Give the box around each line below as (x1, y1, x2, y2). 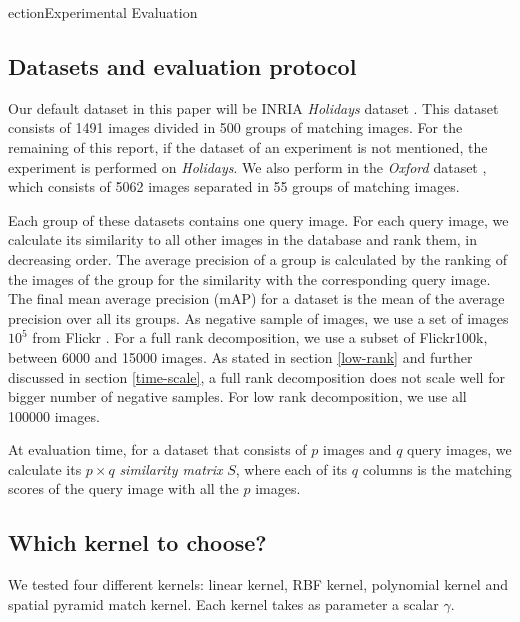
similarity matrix (119, 458, 223, 479)
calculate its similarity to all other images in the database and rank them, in (8, 229, 478, 250)
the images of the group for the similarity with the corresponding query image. (8, 268, 491, 289)
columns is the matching (362, 458, 512, 479)
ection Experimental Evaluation (8, 2, 198, 22)
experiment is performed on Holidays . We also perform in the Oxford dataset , (8, 156, 487, 177)
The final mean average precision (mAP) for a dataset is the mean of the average (8, 288, 505, 309)
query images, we (407, 439, 512, 460)
